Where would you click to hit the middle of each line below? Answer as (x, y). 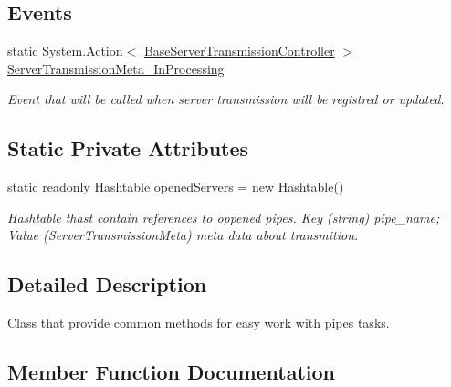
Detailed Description (107, 284)
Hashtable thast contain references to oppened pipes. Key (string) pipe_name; (224, 217)
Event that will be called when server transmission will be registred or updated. (226, 99)
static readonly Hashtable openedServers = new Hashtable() (176, 187)
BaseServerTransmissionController (239, 51)
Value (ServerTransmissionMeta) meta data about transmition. (183, 235)
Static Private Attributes (128, 148)
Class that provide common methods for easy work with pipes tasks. (199, 323)
